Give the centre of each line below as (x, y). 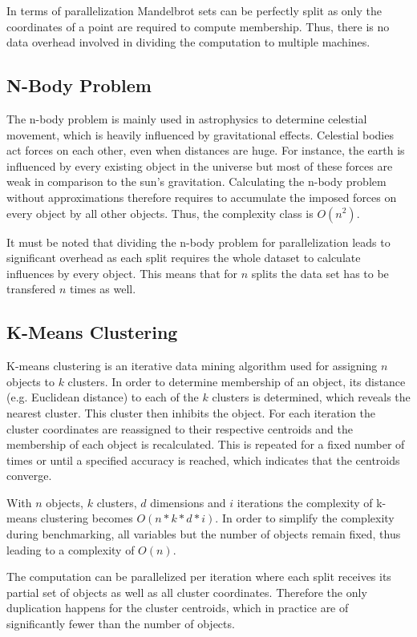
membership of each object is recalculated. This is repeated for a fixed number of (206, 444)
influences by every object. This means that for (122, 273)
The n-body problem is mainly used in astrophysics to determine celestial (187, 118)
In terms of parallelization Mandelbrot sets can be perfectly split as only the (194, 10)
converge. (29, 476)
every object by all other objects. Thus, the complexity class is (160, 213)
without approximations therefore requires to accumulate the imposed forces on (202, 197)
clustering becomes (87, 518)
